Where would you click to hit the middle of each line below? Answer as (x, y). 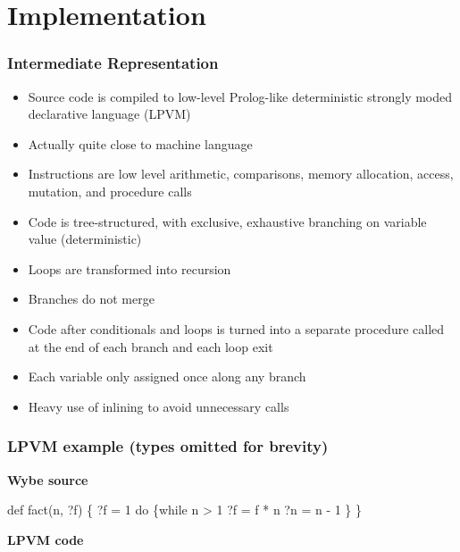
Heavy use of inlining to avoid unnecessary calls (159, 406)
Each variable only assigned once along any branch (167, 376)
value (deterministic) (85, 239)
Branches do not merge (91, 299)
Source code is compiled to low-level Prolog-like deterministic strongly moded (240, 96)
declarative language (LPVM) (109, 114)
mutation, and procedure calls (110, 191)
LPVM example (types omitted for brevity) (168, 446)
